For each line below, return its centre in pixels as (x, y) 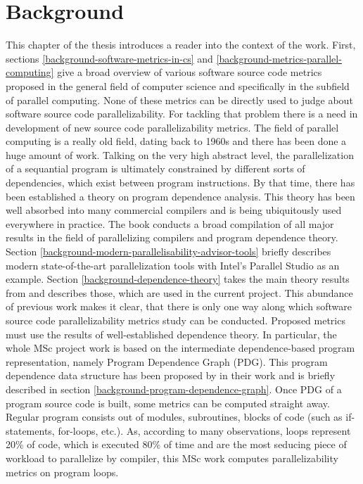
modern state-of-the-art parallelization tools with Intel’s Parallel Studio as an (173, 265)
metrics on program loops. (62, 472)
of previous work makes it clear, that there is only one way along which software (179, 306)
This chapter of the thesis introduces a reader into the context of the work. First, (181, 45)
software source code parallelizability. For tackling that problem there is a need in (182, 114)
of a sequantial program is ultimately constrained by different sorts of (155, 168)
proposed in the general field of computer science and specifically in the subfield (178, 85)
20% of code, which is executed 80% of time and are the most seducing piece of (176, 444)
